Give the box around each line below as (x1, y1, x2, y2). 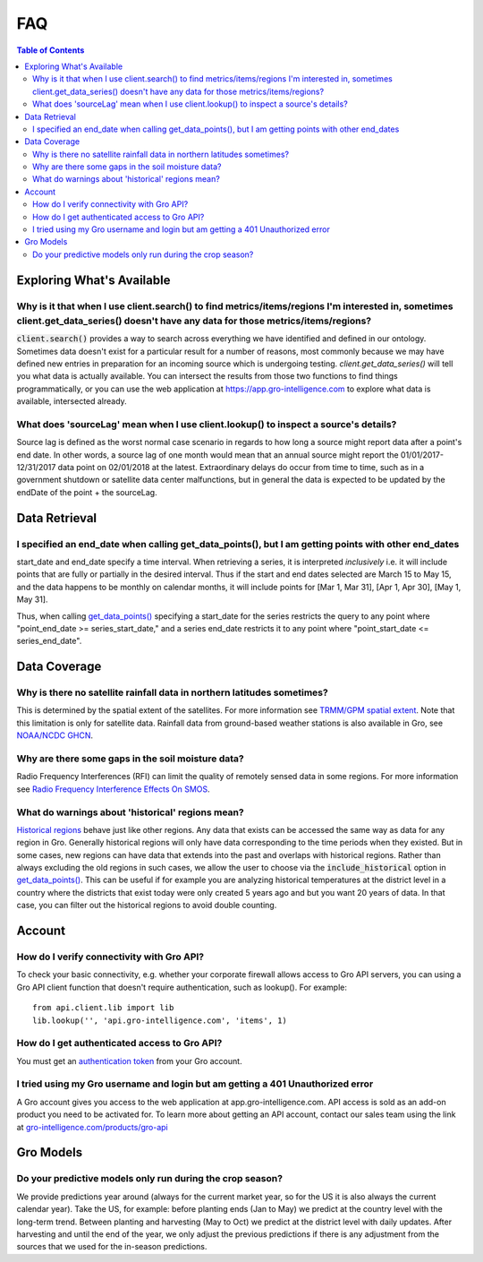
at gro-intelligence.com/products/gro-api (16, 1121, 169, 1132)
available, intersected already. (16, 396, 127, 407)
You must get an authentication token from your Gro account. (16, 1055, 242, 1066)
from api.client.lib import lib (32, 1003, 174, 1013)
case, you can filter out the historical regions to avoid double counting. (16, 900, 277, 911)
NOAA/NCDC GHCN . (16, 730, 94, 741)
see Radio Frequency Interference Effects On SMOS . (16, 784, 210, 794)
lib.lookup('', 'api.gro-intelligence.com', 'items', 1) (32, 1015, 288, 1026)
